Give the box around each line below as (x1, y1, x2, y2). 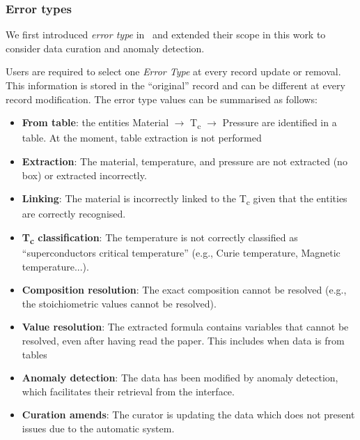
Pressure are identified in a (222, 115, 337, 130)
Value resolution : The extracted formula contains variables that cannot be (22, 319, 349, 334)
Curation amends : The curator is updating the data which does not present (22, 407, 355, 422)
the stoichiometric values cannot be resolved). (22, 296, 217, 310)
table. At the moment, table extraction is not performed (22, 130, 262, 145)
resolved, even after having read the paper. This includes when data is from (22, 333, 345, 347)
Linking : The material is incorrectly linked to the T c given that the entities (22, 191, 347, 207)
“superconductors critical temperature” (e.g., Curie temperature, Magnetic (22, 245, 341, 259)
